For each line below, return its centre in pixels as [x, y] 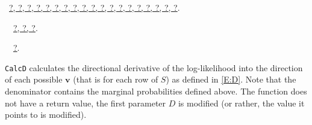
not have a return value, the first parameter [86, 103]
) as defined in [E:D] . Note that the [231, 79]
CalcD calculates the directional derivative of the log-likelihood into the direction [154, 67]
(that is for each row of [116, 79]
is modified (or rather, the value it [241, 103]
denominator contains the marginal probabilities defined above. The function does [156, 91]
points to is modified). [46, 115]
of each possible [34, 79]
